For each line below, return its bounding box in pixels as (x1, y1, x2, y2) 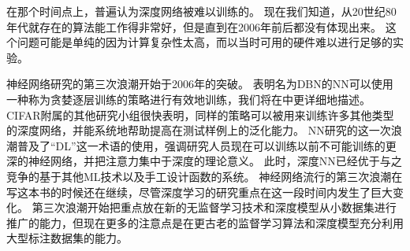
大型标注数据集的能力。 (6, 230, 128, 246)
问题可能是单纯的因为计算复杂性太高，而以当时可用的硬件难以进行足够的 (17, 34, 393, 50)
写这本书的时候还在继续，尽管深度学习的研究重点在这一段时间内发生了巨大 (6, 183, 393, 200)
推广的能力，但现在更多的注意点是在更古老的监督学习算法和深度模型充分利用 (6, 214, 404, 231)
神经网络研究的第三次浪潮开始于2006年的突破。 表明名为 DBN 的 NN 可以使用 (6, 76, 393, 92)
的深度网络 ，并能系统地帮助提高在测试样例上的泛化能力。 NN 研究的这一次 (6, 122, 391, 138)
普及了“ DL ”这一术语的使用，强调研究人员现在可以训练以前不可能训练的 (17, 137, 386, 153)
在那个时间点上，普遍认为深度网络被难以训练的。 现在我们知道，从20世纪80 (6, 3, 397, 19)
